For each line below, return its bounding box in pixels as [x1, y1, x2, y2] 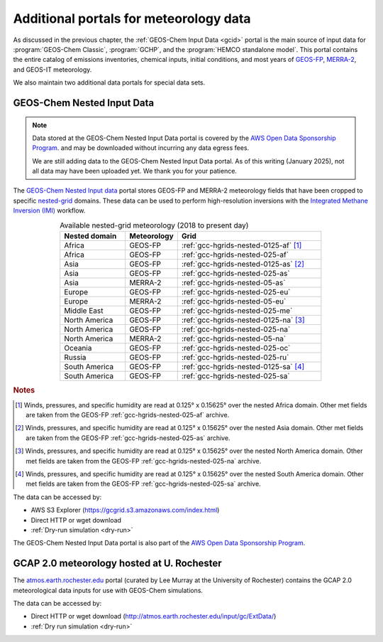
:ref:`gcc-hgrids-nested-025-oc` [181, 343, 291, 353]
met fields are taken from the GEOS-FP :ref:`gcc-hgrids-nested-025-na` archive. [26, 456, 262, 465]
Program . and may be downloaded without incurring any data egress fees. [32, 144, 250, 152]
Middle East [64, 306, 104, 316]
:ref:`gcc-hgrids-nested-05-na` [181, 334, 287, 344]
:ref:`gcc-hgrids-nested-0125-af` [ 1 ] [181, 240, 302, 250]
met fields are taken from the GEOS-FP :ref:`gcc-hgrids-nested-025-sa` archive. [26, 480, 262, 488]
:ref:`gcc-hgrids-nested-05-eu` [181, 296, 287, 306]
